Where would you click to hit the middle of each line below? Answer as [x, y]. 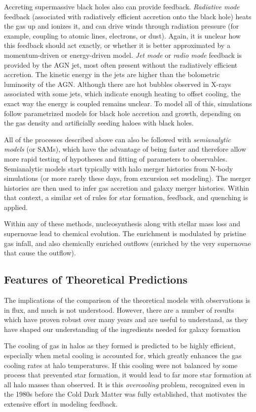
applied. [16, 207]
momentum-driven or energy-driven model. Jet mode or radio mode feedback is [123, 55]
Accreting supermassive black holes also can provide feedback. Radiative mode [122, 6]
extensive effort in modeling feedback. [61, 403]
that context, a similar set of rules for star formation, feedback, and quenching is [126, 197]
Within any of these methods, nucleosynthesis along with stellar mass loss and [122, 224]
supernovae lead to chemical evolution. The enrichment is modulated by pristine [125, 233]
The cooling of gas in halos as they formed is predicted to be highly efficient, [120, 346]
